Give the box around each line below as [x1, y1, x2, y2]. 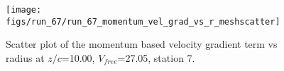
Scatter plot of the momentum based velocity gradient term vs [6, 37, 278, 51]
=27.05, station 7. [117, 50, 195, 65]
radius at [6, 50, 45, 65]
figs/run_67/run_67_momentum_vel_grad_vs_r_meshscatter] [6, 16, 280, 27]
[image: [6, 5, 42, 15]
